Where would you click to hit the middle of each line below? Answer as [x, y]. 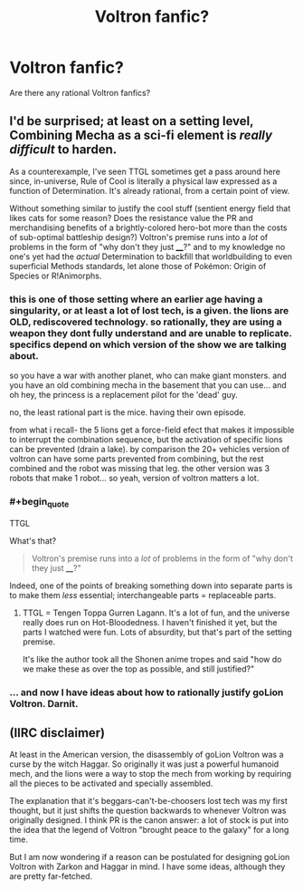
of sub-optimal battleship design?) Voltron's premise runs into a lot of [139, 237]
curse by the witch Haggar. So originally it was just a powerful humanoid [144, 764]
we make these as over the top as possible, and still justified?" [138, 669]
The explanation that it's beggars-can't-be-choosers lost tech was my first [148, 801]
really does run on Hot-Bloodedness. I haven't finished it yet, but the [150, 622]
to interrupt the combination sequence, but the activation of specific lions [146, 440]
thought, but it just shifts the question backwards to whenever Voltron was [148, 811]
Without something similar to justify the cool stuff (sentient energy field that [150, 208]
